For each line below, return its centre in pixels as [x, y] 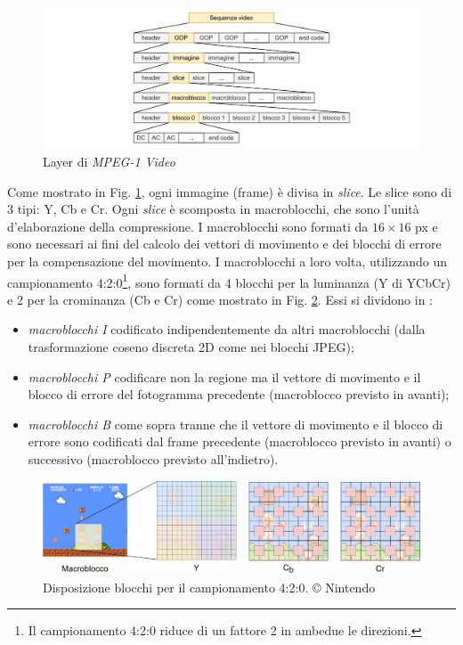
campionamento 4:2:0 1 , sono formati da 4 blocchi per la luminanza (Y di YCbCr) [229, 281]
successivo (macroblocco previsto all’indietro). [153, 458]
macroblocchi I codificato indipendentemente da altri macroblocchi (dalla [227, 329]
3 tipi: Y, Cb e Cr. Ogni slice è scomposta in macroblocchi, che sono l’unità [213, 209]
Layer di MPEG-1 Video [109, 161]
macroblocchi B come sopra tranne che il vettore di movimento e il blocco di [236, 424]
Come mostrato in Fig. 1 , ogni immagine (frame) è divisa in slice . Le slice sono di [230, 191]
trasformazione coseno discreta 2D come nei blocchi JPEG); [191, 347]
